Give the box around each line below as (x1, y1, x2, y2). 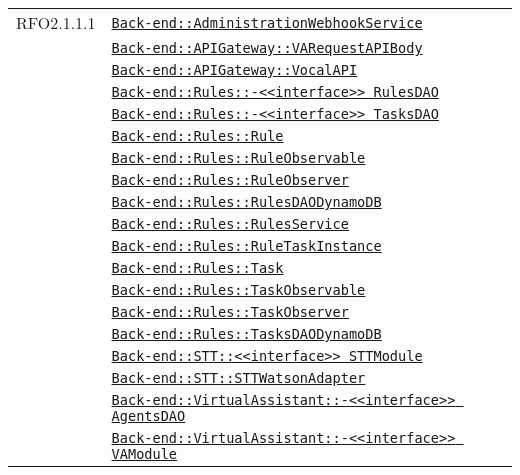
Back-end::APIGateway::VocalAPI (111, 62, 358, 78)
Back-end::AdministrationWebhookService (111, 14, 423, 31)
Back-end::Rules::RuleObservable (111, 150, 366, 166)
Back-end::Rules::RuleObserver (111, 172, 349, 188)
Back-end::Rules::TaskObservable (111, 282, 366, 298)
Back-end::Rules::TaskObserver (111, 304, 349, 320)
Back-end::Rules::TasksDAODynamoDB (111, 326, 382, 342)
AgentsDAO (111, 408, 186, 424)
